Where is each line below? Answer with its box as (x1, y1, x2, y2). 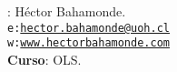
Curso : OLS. (7, 49, 82, 68)
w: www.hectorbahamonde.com (7, 36, 170, 50)
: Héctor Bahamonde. (7, 2, 126, 20)
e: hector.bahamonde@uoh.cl (7, 21, 170, 35)
